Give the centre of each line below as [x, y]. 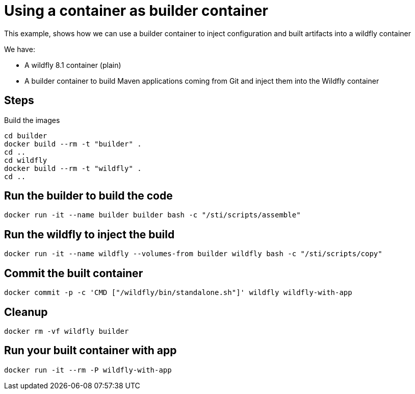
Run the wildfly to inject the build [89, 234]
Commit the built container [74, 273]
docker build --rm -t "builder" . [73, 144]
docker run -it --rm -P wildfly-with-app [88, 370]
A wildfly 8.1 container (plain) [73, 65]
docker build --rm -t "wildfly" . [73, 168]
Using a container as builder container [136, 11]
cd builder [26, 136]
